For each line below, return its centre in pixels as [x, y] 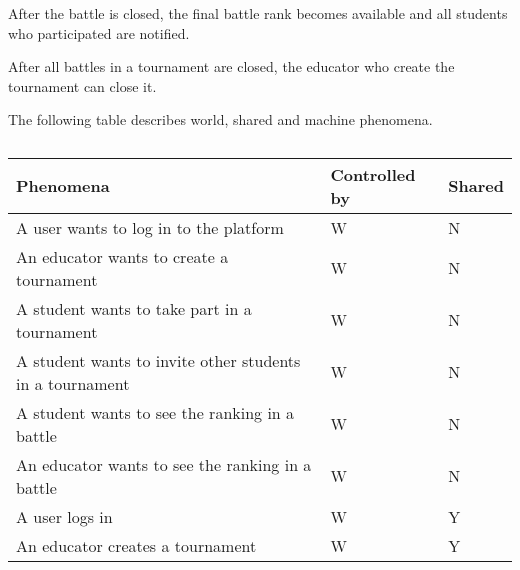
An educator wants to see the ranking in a [164, 464]
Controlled [373, 174]
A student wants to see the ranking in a [155, 412]
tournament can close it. [82, 85]
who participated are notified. [99, 32]
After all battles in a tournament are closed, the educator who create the [231, 66]
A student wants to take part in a [134, 308]
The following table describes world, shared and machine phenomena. [220, 119]
